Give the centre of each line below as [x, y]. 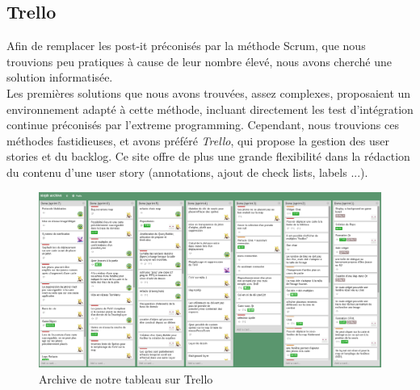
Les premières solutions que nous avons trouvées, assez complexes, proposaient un [209, 92]
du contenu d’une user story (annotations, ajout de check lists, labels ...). [187, 172]
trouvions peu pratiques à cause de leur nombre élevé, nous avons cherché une [199, 61]
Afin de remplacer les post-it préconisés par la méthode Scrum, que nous [186, 46]
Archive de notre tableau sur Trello [126, 378]
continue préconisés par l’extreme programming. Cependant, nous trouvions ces [203, 125]
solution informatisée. [60, 77]
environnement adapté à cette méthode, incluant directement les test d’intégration [210, 109]
